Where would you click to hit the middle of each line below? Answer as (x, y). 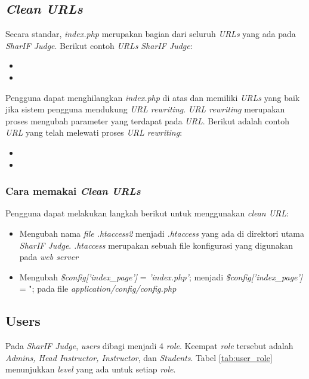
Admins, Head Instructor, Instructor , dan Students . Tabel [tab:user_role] (139, 357)
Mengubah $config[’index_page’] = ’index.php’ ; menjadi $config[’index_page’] (161, 276)
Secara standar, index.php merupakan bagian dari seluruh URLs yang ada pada (151, 34)
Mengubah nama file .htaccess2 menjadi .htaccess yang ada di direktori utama (162, 233)
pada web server (49, 257)
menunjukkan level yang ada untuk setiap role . (91, 369)
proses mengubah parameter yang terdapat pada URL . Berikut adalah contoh (148, 120)
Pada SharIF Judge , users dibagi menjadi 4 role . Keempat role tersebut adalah (149, 346)
